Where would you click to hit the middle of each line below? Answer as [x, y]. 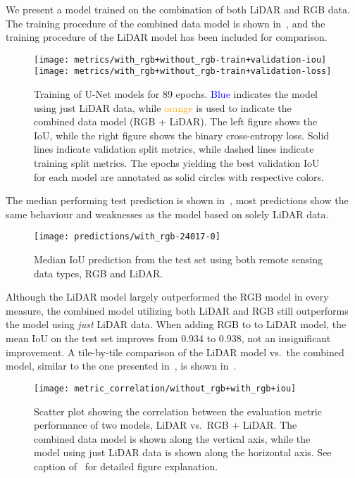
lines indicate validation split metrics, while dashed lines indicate [174, 149]
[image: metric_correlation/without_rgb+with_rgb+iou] [165, 388]
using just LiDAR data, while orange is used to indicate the [163, 107]
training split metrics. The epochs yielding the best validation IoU [177, 163]
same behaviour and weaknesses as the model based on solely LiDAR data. [167, 214]
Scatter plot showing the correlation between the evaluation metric [178, 411]
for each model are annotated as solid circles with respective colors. [179, 176]
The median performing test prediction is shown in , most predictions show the [177, 200]
